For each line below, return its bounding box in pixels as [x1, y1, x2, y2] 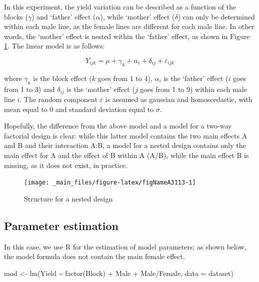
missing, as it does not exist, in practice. [4, 159, 127, 170]
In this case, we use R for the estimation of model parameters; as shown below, [4, 241, 246, 251]
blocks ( [4, 11, 28, 21]
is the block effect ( [33, 72, 92, 83]
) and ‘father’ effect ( [31, 11, 96, 21]
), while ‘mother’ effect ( [100, 11, 175, 21]
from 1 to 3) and [4, 83, 55, 94]
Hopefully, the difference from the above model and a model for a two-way [4, 120, 232, 131]
